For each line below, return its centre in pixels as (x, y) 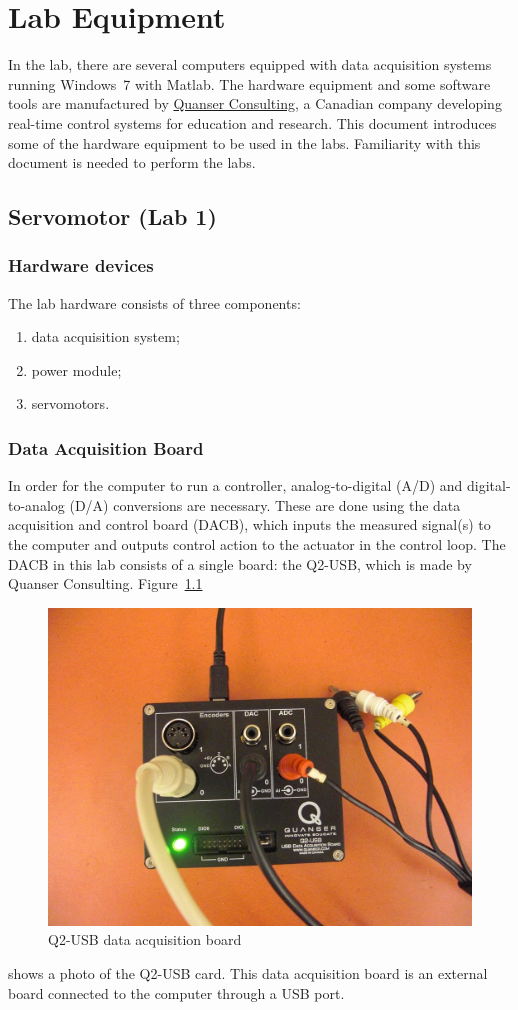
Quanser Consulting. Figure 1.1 (105, 583)
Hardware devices (81, 265)
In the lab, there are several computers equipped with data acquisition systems (250, 64)
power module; (76, 369)
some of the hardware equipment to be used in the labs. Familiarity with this (244, 142)
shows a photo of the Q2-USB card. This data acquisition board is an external (248, 973)
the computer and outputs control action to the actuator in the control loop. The (257, 544)
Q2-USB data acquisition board (145, 939)
